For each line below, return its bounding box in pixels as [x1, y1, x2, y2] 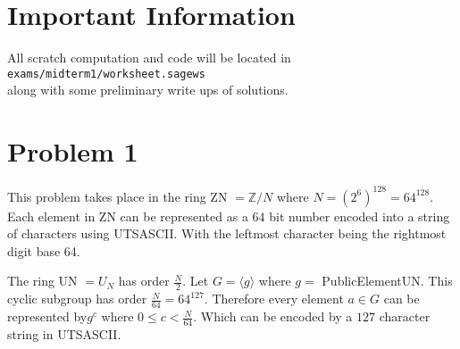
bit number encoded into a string [269, 206, 450, 225]
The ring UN [7, 271, 78, 290]
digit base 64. [7, 241, 80, 260]
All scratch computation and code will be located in [7, 48, 291, 67]
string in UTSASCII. [7, 324, 121, 343]
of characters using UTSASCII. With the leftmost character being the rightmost [7, 224, 447, 243]
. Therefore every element [204, 289, 344, 308]
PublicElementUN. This [322, 271, 453, 290]
